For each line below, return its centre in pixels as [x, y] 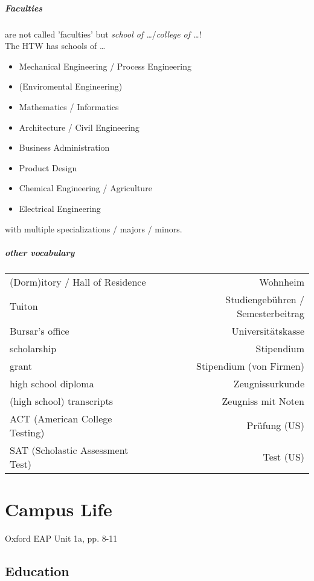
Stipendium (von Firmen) [250, 366]
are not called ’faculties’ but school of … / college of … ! [103, 34]
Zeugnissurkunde [269, 383]
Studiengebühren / [265, 299]
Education [37, 570]
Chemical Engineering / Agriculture [85, 188]
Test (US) [284, 457]
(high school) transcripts [62, 401]
